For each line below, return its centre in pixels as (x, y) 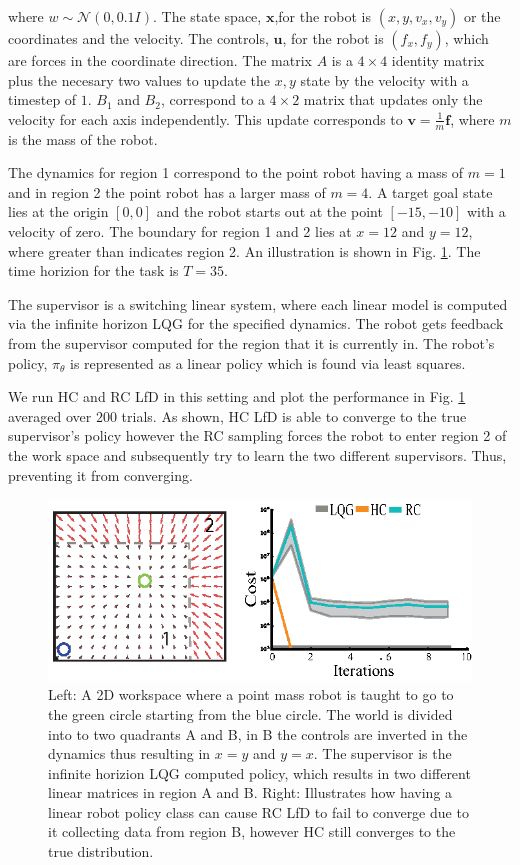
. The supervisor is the (382, 753)
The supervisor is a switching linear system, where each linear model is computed (258, 303)
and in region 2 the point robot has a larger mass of (167, 191)
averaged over (50, 415)
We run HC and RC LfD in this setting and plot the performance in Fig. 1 (237, 396)
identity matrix (438, 60)
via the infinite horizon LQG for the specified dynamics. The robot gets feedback (256, 323)
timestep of (42, 99)
